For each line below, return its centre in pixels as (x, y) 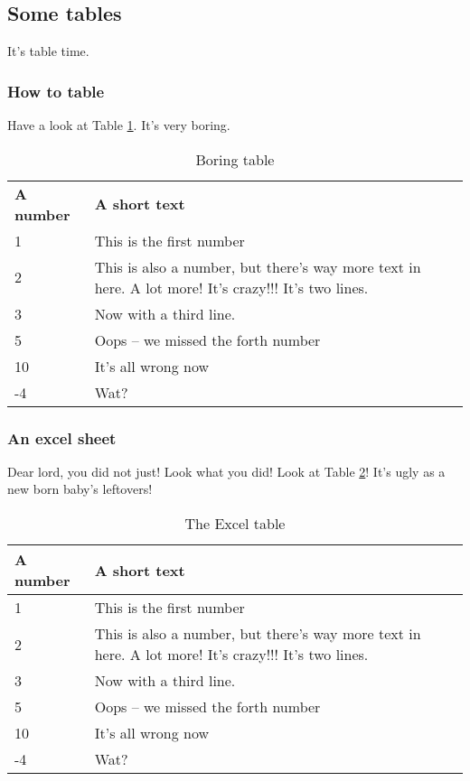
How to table (56, 91)
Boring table (235, 159)
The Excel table (235, 524)
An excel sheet (62, 437)
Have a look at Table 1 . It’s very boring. (119, 125)
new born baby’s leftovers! (80, 489)
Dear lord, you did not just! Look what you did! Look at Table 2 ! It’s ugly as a (226, 471)
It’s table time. (48, 51)
